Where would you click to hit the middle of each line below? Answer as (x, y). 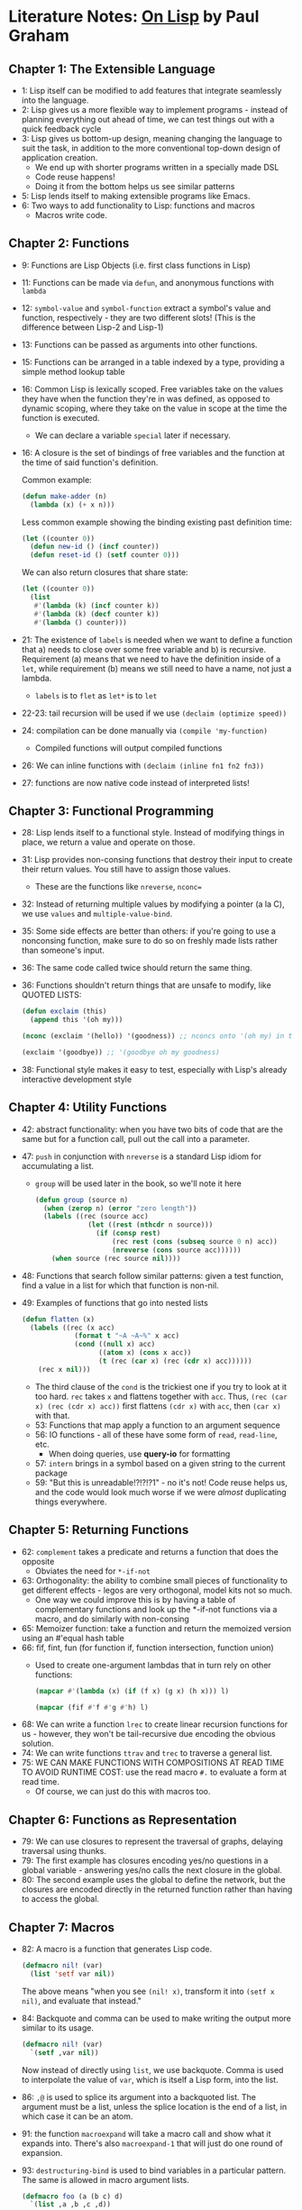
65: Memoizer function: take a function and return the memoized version (156, 1628)
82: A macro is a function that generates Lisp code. (117, 1949)
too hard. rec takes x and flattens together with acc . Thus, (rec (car (161, 1396)
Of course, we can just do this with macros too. (123, 1792)
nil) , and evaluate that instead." (81, 2000)
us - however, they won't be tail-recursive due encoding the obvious (148, 1734)
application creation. (59, 158)
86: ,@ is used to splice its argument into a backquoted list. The (138, 2096)
